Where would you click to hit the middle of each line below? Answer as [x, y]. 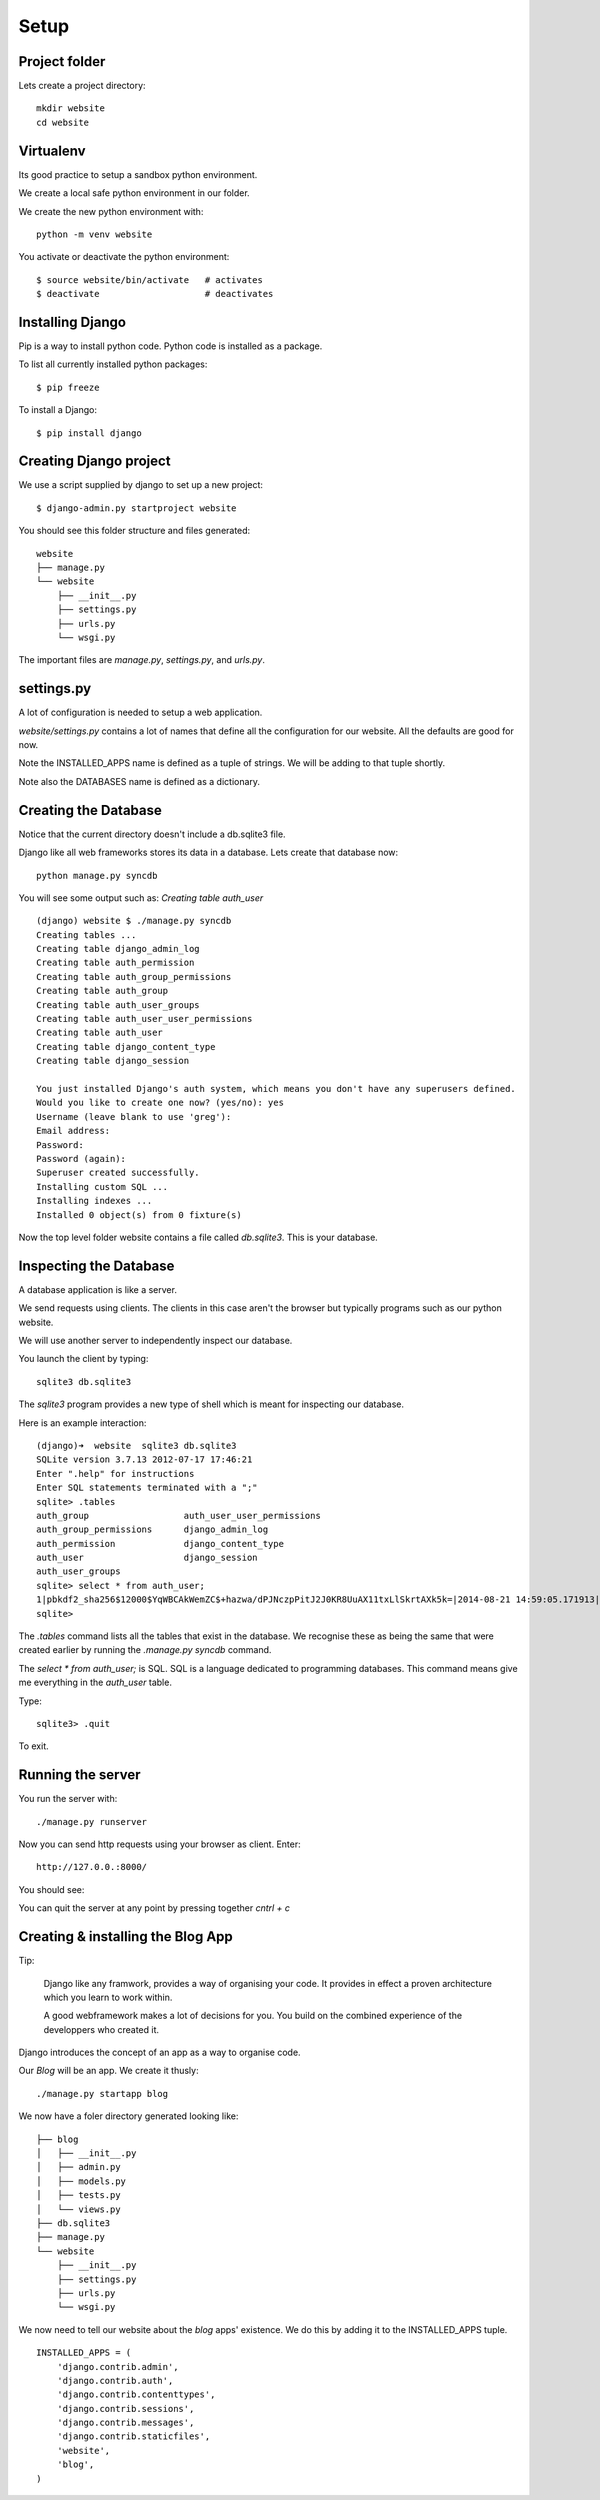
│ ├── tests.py [78, 2195]
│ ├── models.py [81, 2181]
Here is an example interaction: [82, 1422]
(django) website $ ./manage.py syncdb [134, 921]
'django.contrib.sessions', [125, 2408]
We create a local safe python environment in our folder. [134, 193]
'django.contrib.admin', [117, 2366]
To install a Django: [57, 410]
